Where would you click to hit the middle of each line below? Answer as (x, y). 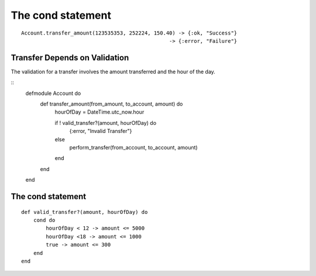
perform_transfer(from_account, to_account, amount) (134, 147)
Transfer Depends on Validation (70, 58)
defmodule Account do (53, 93)
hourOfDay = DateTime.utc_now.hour (99, 112)
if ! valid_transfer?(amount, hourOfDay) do (106, 122)
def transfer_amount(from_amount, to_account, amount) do (111, 104)
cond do (44, 220)
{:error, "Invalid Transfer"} (101, 131)
